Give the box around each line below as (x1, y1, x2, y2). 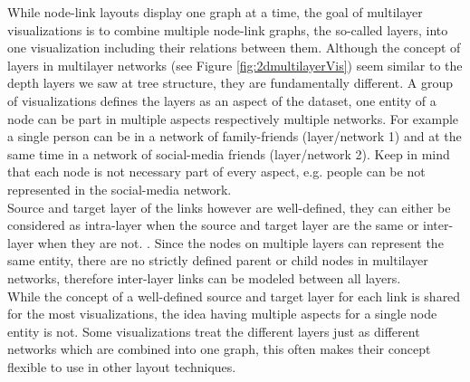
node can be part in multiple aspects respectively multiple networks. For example (7, 109, 459, 128)
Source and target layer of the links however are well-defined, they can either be (7, 197, 451, 216)
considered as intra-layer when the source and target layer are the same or (7, 215, 419, 234)
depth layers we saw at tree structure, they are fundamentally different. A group (7, 73, 454, 92)
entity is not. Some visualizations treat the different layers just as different (7, 321, 420, 340)
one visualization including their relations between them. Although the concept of (7, 38, 461, 57)
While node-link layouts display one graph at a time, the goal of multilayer (7, 3, 423, 21)
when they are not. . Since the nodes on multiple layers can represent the (37, 233, 444, 252)
